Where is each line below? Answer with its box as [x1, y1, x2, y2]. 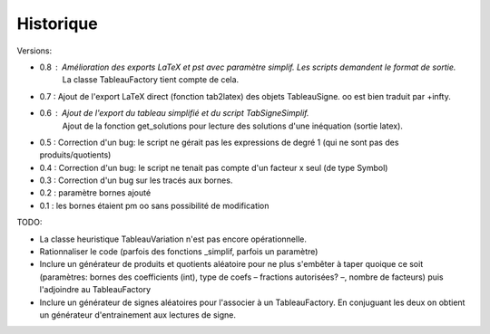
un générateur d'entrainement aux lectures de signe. [39, 309, 236, 320]
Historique [16, 14, 99, 33]
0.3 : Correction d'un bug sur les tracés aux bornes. [39, 175, 233, 186]
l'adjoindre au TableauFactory [39, 284, 152, 295]
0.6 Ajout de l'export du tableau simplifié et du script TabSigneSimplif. [39, 108, 309, 119]
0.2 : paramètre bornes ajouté [39, 187, 152, 198]
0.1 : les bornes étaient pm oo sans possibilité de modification [39, 200, 269, 211]
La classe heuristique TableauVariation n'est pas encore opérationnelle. [39, 234, 308, 244]
